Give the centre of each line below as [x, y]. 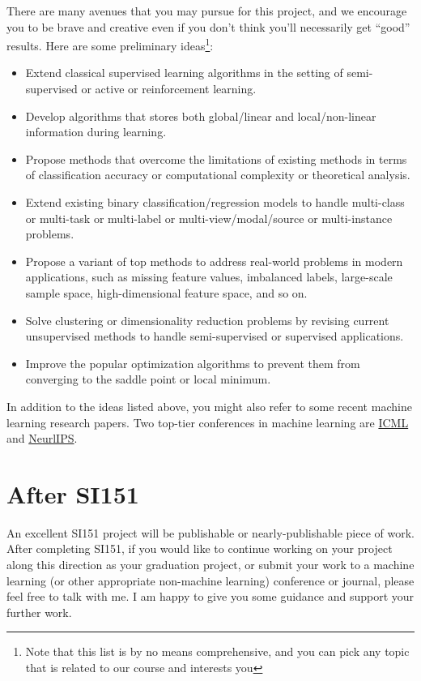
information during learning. [96, 132]
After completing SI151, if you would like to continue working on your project [200, 548]
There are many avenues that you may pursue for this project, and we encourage [207, 11]
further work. [39, 612]
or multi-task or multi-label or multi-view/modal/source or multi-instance [209, 218]
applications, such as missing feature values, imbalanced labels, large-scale [209, 277]
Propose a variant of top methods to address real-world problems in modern [214, 261]
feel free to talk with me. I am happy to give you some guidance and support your [210, 596]
